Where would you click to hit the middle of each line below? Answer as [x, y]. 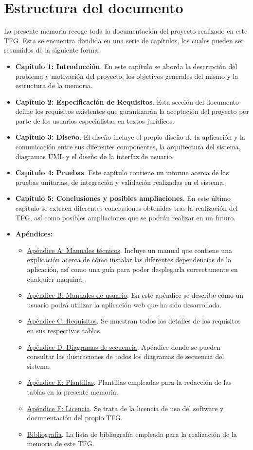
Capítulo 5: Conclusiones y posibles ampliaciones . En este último [123, 198]
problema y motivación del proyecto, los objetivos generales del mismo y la [127, 76]
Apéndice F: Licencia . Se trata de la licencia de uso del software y [125, 408]
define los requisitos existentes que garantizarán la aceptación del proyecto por [132, 111]
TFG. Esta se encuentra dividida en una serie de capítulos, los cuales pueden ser [124, 40]
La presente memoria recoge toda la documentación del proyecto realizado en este [126, 31]
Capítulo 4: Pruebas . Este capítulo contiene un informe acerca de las [122, 172]
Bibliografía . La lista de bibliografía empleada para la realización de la [132, 434]
